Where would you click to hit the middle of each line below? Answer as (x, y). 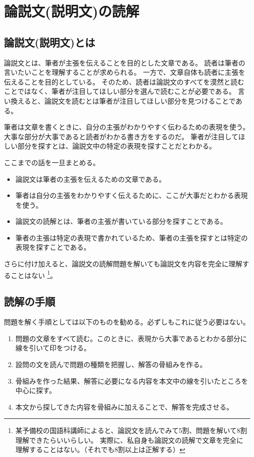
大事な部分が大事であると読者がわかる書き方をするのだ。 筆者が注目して (121, 136)
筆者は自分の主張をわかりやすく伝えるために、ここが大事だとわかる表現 (131, 195)
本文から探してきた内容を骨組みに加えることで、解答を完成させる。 (124, 406)
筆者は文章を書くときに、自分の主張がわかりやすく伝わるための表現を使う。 (127, 127)
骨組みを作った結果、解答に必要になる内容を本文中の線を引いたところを (132, 381)
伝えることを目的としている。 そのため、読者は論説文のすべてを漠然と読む (124, 81)
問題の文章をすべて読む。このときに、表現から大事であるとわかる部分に (131, 338)
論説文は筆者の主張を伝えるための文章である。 (91, 179)
